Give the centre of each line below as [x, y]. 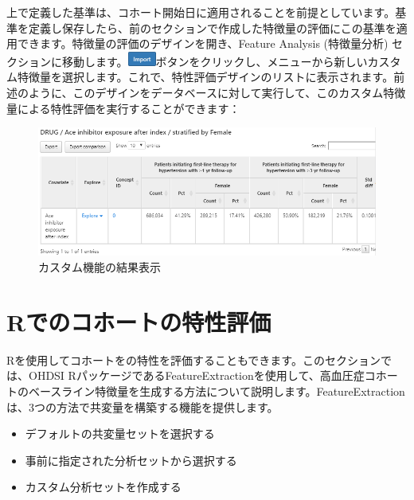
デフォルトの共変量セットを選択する [120, 434]
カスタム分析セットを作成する [103, 487]
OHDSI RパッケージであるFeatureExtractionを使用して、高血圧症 [196, 375]
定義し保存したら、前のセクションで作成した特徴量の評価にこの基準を [212, 27]
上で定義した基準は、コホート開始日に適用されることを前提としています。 [201, 12]
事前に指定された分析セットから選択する [131, 460]
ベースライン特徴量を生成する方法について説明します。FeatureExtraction [217, 391]
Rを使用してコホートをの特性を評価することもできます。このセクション [193, 359]
